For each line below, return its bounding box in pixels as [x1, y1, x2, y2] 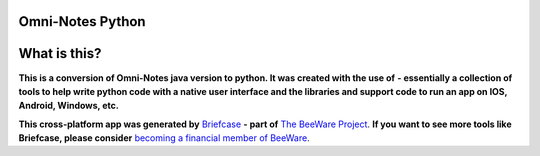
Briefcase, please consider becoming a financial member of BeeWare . [18, 132, 310, 144]
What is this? [18, 45, 102, 62]
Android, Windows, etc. [18, 100, 119, 112]
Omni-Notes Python [18, 13, 146, 30]
